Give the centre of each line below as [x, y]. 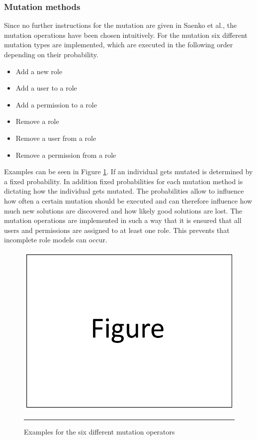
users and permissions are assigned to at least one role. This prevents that [117, 230]
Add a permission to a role [56, 104]
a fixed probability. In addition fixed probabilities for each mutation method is [124, 181]
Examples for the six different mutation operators [99, 431]
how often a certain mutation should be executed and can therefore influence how [128, 200]
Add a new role [39, 71]
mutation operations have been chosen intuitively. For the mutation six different [126, 35]
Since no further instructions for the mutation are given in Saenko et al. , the [121, 25]
